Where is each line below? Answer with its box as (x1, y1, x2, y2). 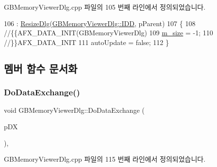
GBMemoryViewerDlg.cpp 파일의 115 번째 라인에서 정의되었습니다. (4, 154, 206, 164)
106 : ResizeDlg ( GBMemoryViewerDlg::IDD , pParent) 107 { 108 (4, 18, 196, 28)
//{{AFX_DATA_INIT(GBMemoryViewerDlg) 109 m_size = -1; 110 (4, 28, 213, 38)
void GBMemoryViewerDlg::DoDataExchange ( (4, 105, 145, 115)
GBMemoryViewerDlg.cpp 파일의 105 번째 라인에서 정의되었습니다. (4, 2, 206, 12)
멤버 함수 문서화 (4, 61, 78, 76)
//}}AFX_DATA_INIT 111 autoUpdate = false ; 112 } (4, 37, 169, 47)
